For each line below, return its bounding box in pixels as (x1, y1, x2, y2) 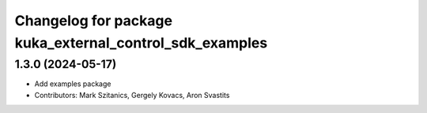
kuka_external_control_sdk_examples (14, 34, 268, 51)
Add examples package (34, 79, 111, 89)
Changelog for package (14, 12, 173, 29)
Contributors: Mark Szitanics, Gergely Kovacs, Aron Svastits (34, 90, 230, 100)
